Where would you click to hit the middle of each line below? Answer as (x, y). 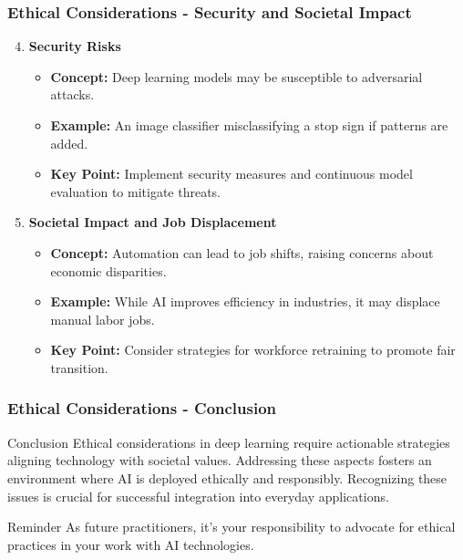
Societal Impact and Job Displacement (153, 222)
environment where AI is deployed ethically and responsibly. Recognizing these (227, 477)
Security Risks (75, 46)
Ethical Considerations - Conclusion (142, 408)
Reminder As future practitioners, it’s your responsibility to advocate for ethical (231, 527)
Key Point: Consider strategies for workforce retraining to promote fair (253, 350)
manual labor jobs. (103, 319)
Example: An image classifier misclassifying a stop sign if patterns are (249, 125)
